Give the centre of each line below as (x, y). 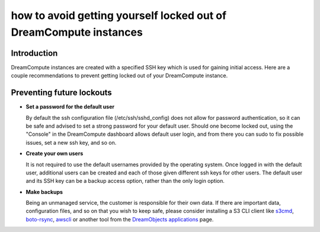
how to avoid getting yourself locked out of (119, 15)
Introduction (34, 53)
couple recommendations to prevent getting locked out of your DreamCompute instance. (119, 76)
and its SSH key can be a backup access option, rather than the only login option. (125, 181)
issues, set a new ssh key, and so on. (71, 142)
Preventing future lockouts (61, 93)
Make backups (44, 192)
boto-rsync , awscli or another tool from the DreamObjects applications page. (120, 219)
